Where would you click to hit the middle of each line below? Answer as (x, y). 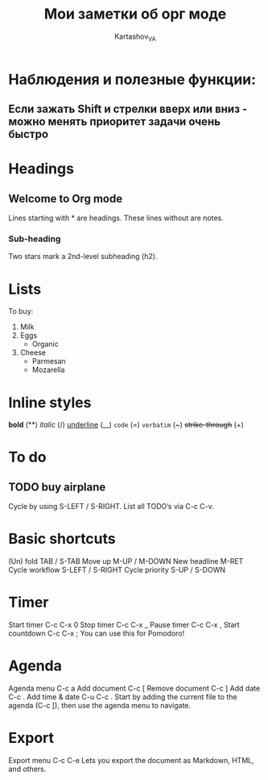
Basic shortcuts (62, 539)
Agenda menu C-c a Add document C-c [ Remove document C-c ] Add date (134, 688)
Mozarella (48, 370)
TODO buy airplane (57, 487)
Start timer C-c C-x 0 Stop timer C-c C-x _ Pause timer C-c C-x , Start (124, 625)
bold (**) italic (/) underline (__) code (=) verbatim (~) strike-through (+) (126, 425)
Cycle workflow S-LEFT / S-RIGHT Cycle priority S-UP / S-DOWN (117, 570)
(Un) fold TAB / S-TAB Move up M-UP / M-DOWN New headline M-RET (126, 561)
